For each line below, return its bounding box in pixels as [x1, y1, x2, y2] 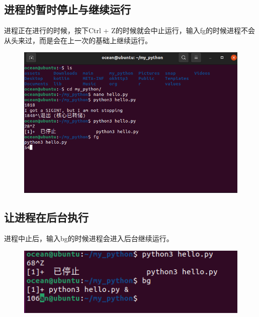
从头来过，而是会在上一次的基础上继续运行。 [4, 35, 152, 45]
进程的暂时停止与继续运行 [4, 2, 131, 17]
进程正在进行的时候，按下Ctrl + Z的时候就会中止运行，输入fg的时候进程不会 [4, 25, 255, 36]
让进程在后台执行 [4, 209, 89, 225]
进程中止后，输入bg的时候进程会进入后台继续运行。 [4, 233, 174, 243]
